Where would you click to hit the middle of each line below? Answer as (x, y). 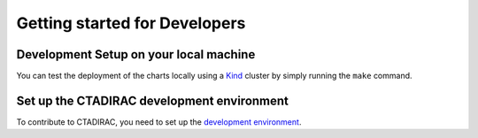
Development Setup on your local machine (136, 54)
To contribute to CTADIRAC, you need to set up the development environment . (159, 122)
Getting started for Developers (131, 23)
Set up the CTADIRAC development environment (153, 100)
